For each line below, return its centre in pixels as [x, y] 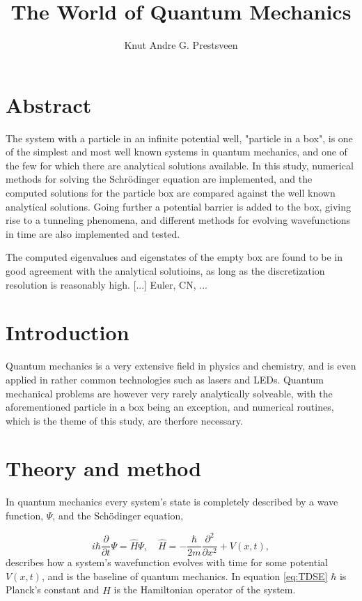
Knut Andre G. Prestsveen [181, 45]
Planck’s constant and [53, 589]
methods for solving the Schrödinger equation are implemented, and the [159, 179]
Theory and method [104, 468]
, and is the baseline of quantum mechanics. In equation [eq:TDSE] [184, 576]
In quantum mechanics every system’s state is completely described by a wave [172, 502]
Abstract [49, 104]
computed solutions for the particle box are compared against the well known [171, 193]
